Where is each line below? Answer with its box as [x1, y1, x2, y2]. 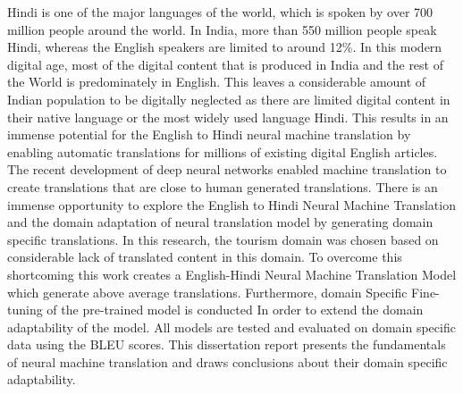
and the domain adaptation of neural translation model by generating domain [7, 213, 434, 231]
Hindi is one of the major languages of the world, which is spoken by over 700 [7, 3, 434, 21]
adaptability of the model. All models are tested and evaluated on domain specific [7, 317, 456, 336]
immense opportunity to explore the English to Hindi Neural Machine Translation [7, 195, 456, 214]
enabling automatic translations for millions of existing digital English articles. [7, 142, 438, 161]
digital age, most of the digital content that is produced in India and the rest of [7, 54, 443, 73]
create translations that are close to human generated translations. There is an [7, 177, 438, 196]
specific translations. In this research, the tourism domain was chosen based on [7, 230, 439, 248]
